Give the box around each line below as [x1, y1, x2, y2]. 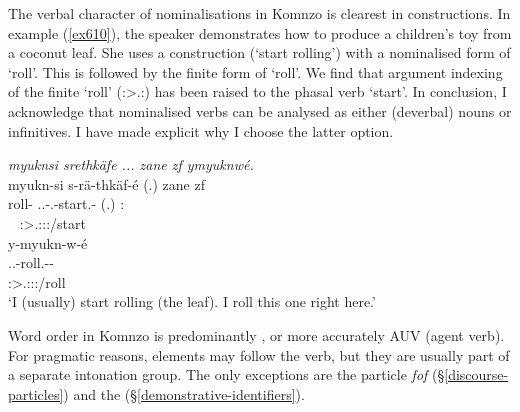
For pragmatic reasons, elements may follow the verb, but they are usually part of [8, 344, 510, 365]
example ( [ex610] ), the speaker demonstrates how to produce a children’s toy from [8, 22, 512, 43]
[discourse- [444, 364, 509, 385]
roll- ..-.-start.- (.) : [8, 193, 125, 214]
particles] [8, 383, 64, 404]
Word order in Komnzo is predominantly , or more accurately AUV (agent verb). [8, 324, 505, 345]
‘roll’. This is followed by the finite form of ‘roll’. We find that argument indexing [8, 61, 503, 82]
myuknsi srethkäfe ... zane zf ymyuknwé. [8, 154, 254, 175]
